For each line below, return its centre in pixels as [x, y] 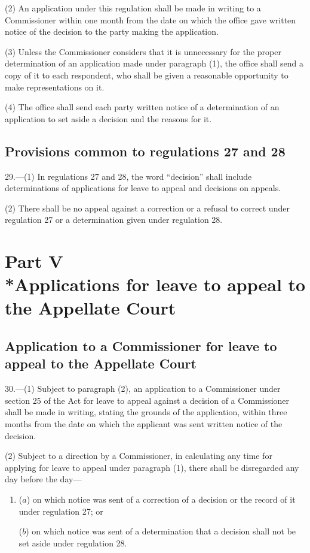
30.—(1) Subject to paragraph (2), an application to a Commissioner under [143, 389]
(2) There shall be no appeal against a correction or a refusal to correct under [147, 208]
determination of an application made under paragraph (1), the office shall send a [154, 63]
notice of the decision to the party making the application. [112, 31]
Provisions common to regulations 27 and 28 [145, 151]
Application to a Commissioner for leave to [141, 346]
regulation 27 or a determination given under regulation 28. [114, 220]
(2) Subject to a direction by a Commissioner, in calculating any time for [139, 456]
